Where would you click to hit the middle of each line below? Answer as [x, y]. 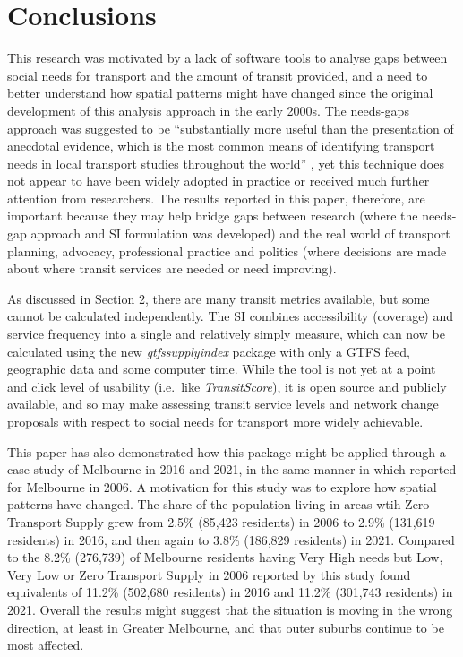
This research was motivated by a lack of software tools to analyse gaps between [227, 58]
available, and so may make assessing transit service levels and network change [223, 404]
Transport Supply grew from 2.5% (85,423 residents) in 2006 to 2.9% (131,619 [221, 521]
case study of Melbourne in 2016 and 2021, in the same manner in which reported [232, 469]
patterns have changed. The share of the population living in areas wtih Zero [219, 504]
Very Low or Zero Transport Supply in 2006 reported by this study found [209, 574]
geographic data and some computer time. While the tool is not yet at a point [222, 369]
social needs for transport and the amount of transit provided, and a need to [218, 75]
